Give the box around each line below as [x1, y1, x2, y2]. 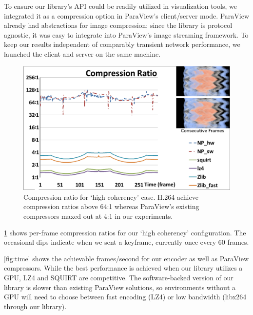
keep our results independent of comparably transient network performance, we [4, 39, 240, 49]
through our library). [4, 301, 67, 311]
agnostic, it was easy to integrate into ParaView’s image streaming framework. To [4, 29, 249, 40]
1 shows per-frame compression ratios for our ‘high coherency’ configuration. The [4, 227, 246, 237]
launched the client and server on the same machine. [4, 48, 161, 59]
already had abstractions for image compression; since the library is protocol [4, 20, 233, 30]
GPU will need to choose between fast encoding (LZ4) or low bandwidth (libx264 [4, 292, 247, 302]
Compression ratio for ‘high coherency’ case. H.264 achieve [23, 191, 198, 202]
